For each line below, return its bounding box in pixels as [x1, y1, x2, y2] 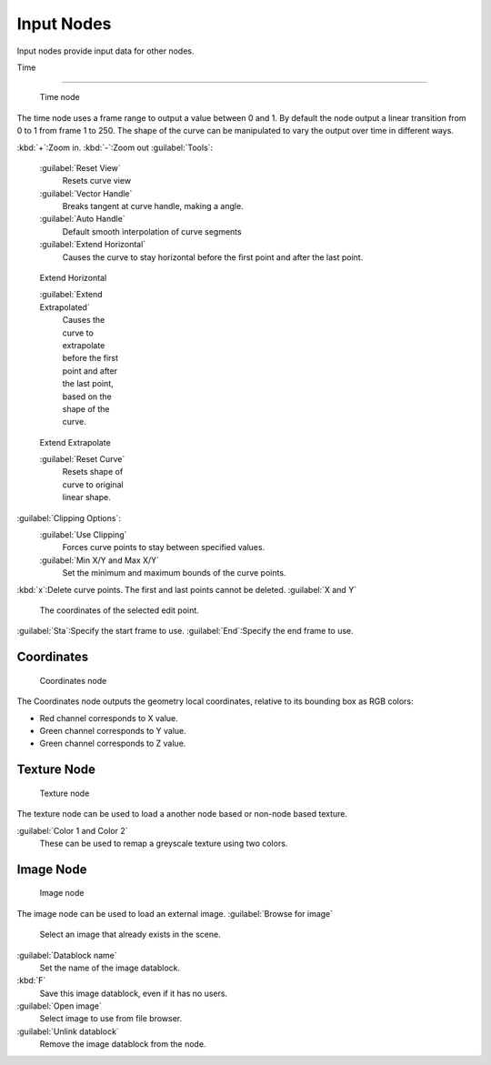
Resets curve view [62, 176, 132, 186]
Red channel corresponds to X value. [39, 712, 179, 723]
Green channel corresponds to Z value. [39, 738, 186, 749]
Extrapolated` [39, 301, 90, 313]
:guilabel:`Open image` [16, 1000, 102, 1011]
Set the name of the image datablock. [39, 962, 181, 973]
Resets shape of [62, 467, 124, 477]
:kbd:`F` [16, 975, 46, 986]
